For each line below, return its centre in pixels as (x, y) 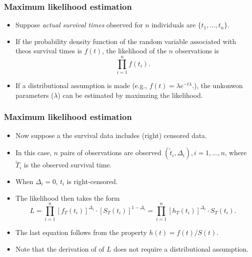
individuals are (173, 25)
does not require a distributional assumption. (181, 248)
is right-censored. (92, 181)
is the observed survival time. (68, 165)
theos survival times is (49, 51)
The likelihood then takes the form (68, 198)
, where (236, 152)
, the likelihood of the (134, 51)
